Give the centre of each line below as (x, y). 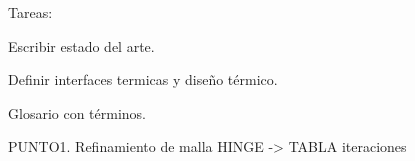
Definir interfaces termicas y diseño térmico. (143, 79)
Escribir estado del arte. (81, 45)
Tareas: (30, 12)
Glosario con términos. (77, 112)
